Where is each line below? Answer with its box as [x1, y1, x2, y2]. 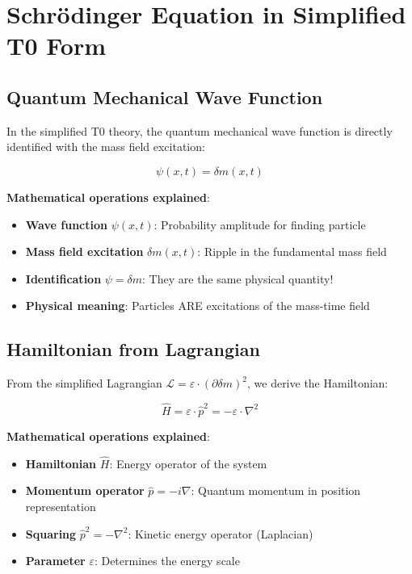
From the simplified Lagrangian [6, 375, 162, 392]
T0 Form [6, 29, 107, 62]
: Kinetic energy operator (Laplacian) [128, 525, 313, 542]
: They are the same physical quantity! [142, 270, 334, 287]
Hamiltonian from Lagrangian [6, 337, 260, 362]
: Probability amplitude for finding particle [153, 216, 366, 233]
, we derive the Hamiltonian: [246, 375, 389, 392]
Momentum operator [25, 482, 145, 499]
